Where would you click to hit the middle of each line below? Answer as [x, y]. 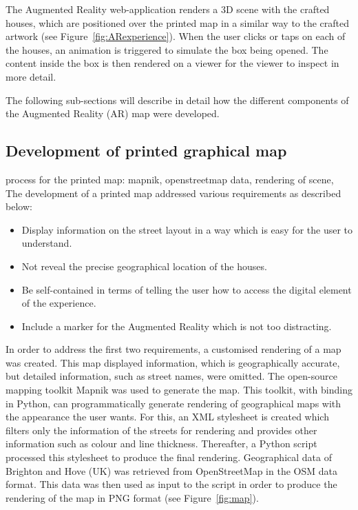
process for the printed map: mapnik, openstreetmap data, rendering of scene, [170, 179]
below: [19, 206]
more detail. [31, 76]
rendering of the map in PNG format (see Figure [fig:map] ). [132, 497]
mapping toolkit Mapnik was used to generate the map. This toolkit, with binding [179, 390]
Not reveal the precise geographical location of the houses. [144, 266]
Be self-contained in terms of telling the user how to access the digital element [187, 289]
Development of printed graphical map [146, 151]
